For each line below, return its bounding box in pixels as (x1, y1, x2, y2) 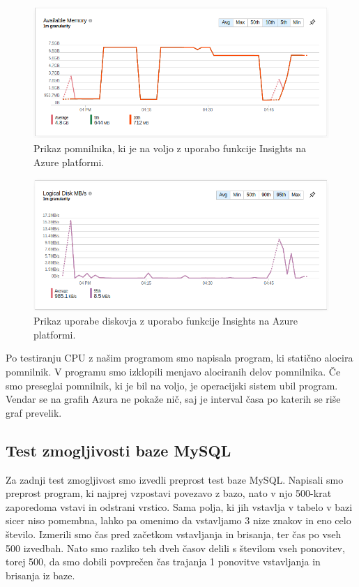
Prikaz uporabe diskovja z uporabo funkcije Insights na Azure (33, 313, 298, 328)
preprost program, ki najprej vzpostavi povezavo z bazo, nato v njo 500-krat (6, 486, 332, 500)
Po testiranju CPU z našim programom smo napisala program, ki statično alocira (6, 350, 353, 365)
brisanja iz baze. (6, 567, 75, 582)
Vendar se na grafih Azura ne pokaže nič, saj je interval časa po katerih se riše (6, 392, 341, 406)
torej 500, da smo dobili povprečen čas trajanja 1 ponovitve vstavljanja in (6, 554, 321, 569)
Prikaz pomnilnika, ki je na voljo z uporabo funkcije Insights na (33, 140, 306, 155)
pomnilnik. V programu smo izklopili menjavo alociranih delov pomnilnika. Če (6, 364, 341, 379)
